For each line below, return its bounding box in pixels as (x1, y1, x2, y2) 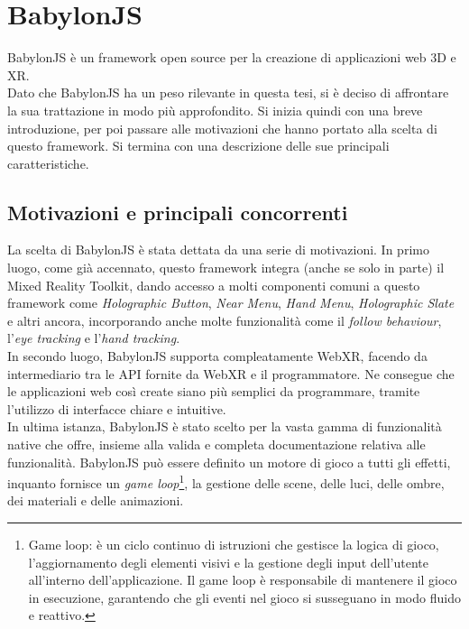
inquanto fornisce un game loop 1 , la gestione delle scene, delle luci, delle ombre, (7, 471, 445, 492)
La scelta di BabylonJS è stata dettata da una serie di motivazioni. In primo (7, 240, 429, 259)
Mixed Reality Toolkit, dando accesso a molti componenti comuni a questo (7, 275, 420, 294)
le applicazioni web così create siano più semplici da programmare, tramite (7, 382, 420, 401)
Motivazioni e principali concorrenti (7, 198, 348, 226)
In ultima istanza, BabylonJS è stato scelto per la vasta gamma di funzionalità (7, 417, 442, 436)
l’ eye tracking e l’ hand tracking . (7, 328, 180, 347)
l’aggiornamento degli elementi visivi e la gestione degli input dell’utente (28, 552, 428, 571)
